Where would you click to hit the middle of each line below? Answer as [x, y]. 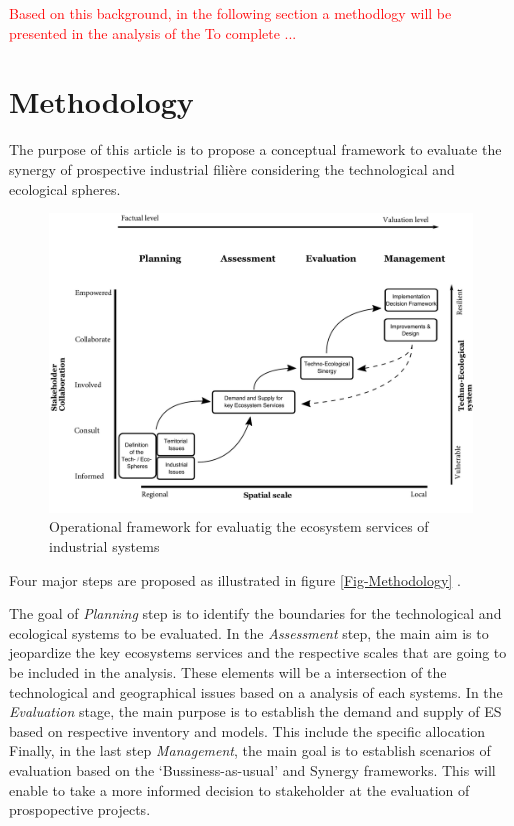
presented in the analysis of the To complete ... [153, 32]
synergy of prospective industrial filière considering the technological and [232, 168]
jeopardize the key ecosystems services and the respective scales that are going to [258, 652]
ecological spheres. [65, 188]
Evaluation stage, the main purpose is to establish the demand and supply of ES [255, 711]
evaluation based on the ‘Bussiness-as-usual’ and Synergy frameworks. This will [252, 770]
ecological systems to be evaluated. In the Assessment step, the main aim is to [249, 632]
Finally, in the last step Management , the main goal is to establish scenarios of [250, 750]
